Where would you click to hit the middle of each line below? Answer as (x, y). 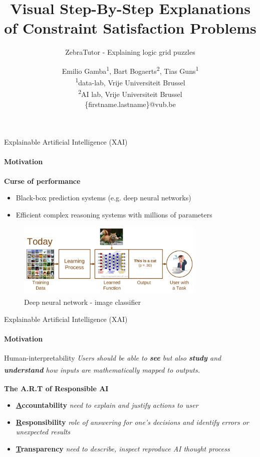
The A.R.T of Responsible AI (56, 388)
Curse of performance (42, 181)
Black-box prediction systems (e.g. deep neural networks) (103, 198)
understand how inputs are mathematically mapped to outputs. (102, 369)
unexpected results (43, 432)
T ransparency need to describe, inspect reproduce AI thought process (123, 448)
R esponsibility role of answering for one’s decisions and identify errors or (132, 422)
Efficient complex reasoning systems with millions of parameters (114, 214)
